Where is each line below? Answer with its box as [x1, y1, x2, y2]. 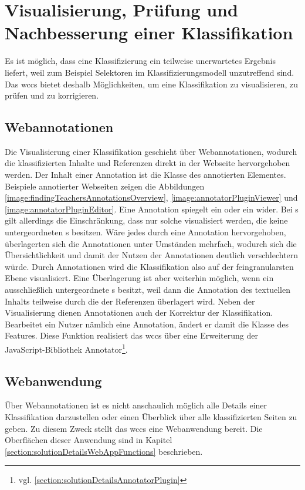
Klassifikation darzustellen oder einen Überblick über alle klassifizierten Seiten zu [5, 411, 297, 423]
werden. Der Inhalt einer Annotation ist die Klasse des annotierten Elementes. [5, 168, 286, 181]
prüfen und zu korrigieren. [5, 89, 99, 102]
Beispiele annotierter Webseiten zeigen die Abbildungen [5, 180, 205, 192]
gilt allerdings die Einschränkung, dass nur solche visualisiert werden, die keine [5, 214, 288, 227]
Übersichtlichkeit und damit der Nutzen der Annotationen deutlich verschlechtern [5, 249, 299, 261]
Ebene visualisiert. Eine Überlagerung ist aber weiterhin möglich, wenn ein [5, 272, 274, 284]
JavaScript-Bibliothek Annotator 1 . [5, 341, 128, 355]
